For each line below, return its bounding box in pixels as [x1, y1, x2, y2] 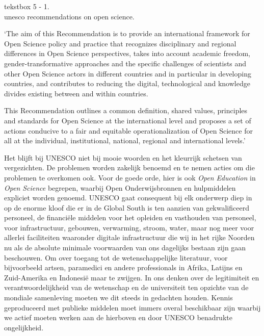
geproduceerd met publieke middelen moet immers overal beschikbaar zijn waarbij [4, 302, 261, 313]
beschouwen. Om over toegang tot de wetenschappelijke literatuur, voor [4, 252, 228, 263]
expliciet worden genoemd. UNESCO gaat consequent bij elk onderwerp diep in [4, 192, 252, 203]
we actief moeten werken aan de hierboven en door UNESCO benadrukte [4, 312, 232, 323]
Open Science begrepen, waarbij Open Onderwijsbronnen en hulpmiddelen [4, 182, 236, 193]
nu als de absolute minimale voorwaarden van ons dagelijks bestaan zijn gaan [4, 242, 246, 253]
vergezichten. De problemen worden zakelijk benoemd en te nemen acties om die [4, 162, 255, 173]
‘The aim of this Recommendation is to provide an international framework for [4, 28, 250, 39]
